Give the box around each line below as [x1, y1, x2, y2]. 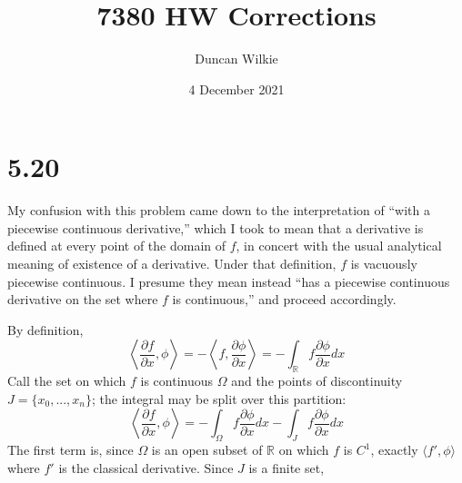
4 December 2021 [188, 79, 285, 98]
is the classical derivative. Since [58, 458, 234, 477]
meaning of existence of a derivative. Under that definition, [7, 254, 336, 273]
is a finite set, [248, 458, 325, 477]
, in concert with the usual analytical [236, 236, 442, 255]
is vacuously [350, 254, 417, 273]
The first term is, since [7, 440, 134, 459]
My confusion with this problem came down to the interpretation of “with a [7, 201, 431, 220]
